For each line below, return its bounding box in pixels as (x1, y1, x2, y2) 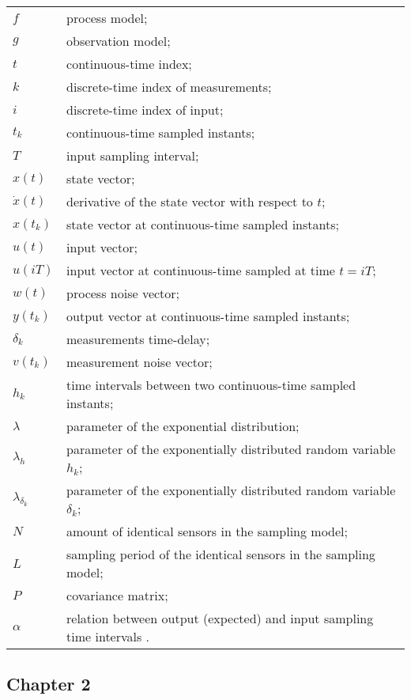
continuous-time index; (66, 55, 192, 73)
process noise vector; (66, 284, 180, 302)
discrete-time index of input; (66, 100, 224, 119)
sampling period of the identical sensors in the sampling (66, 545, 375, 563)
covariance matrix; (66, 586, 168, 604)
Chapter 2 (6, 672, 91, 696)
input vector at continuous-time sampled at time (66, 261, 335, 279)
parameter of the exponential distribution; (66, 417, 300, 435)
